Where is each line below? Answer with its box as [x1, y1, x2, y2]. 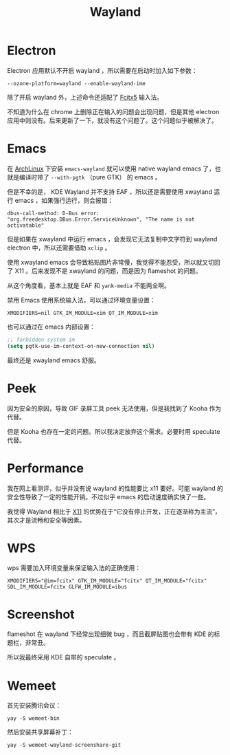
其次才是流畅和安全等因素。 [7, 516, 86, 524]
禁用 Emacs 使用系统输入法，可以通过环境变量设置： [7, 296, 156, 304]
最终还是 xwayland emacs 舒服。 [7, 355, 101, 364]
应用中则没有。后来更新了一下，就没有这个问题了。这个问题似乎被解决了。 [7, 116, 218, 124]
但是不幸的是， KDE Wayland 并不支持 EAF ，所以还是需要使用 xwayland [7, 187, 213, 196]
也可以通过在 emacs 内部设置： [7, 322, 96, 331]
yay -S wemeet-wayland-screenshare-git [7, 742, 122, 749]
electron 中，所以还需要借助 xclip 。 [7, 243, 111, 252]
